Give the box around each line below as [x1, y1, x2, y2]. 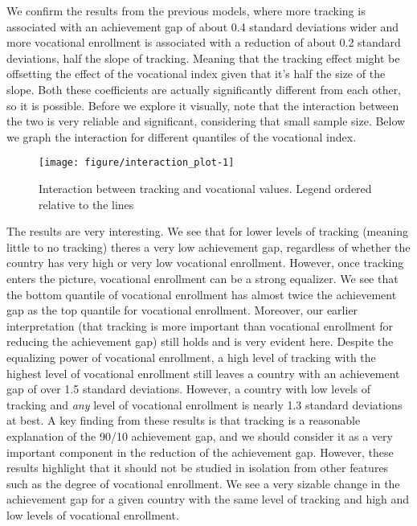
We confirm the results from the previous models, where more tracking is [6, 2, 366, 18]
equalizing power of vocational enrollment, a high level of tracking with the [6, 348, 376, 365]
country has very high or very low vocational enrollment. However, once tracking [6, 254, 404, 271]
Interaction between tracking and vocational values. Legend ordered [39, 180, 372, 196]
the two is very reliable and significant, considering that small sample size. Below [6, 113, 406, 129]
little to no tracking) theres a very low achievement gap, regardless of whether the [6, 238, 411, 255]
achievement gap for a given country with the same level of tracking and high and [6, 491, 410, 508]
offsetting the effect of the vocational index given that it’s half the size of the [6, 65, 386, 82]
